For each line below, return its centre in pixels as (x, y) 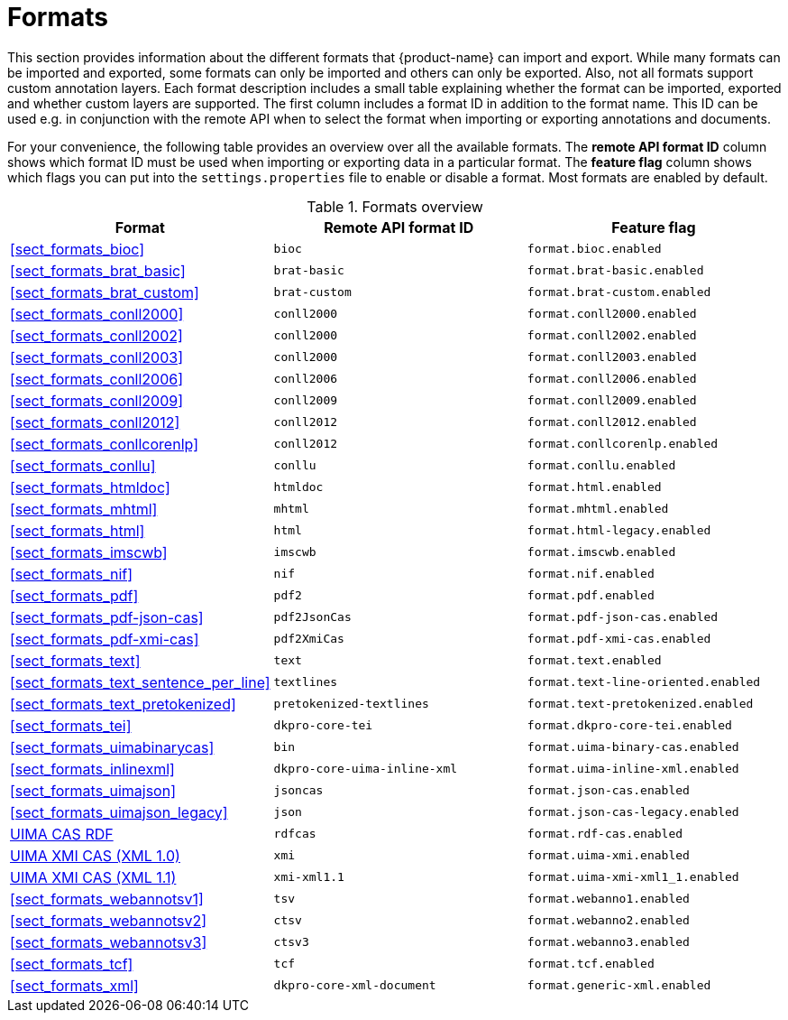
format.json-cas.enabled (608, 791)
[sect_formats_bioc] (78, 249)
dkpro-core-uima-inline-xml (366, 769)
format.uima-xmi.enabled (608, 856)
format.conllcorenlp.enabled (623, 444)
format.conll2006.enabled (612, 379)
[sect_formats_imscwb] (89, 552)
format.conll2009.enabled (612, 401)
